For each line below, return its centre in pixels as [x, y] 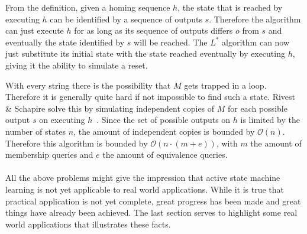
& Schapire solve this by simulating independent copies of [110, 108]
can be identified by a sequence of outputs [126, 19]
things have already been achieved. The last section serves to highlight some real [151, 212]
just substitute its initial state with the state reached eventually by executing [145, 53]
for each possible [258, 108]
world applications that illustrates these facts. [88, 224]
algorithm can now [256, 42]
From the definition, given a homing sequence [88, 7]
